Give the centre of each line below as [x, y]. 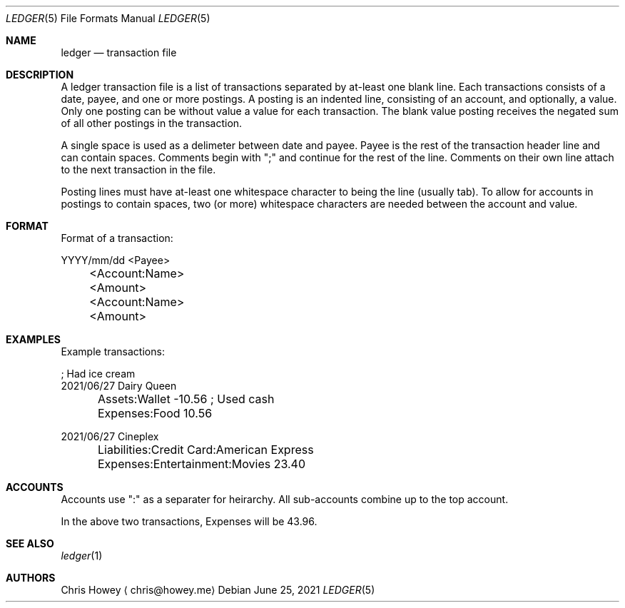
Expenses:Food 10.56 [155, 413]
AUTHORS [31, 578]
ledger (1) [82, 556]
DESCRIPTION [40, 75]
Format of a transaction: [117, 238]
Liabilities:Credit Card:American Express [206, 450]
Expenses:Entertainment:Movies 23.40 [202, 464]
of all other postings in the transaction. [152, 123]
